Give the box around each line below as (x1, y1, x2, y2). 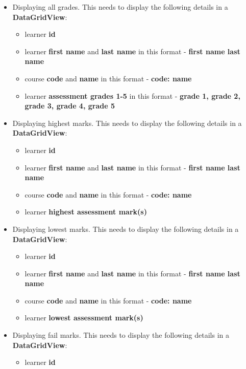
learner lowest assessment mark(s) (24, 312, 143, 323)
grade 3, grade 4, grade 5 (24, 100, 115, 111)
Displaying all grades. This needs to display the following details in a (12, 2, 228, 12)
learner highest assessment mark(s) (24, 206, 147, 217)
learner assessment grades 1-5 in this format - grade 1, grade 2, (24, 90, 240, 101)
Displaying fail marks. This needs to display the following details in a (12, 330, 230, 340)
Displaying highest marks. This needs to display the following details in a (12, 117, 242, 128)
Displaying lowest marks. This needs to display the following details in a (12, 223, 239, 234)
